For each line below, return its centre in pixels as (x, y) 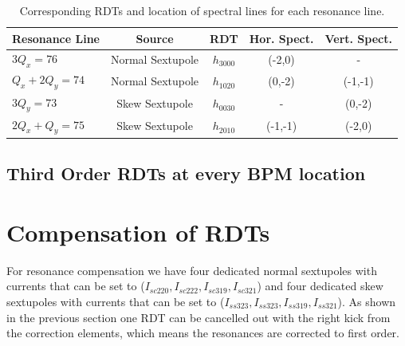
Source (155, 38)
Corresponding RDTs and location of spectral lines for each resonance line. (202, 10)
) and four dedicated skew (320, 286)
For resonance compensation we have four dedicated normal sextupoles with (192, 270)
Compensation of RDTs (138, 232)
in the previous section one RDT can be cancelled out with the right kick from (199, 317)
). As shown (367, 301)
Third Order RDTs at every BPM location (186, 173)
